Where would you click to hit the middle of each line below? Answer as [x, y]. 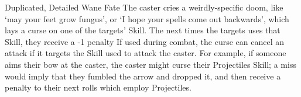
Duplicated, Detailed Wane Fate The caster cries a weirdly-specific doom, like [144, 7]
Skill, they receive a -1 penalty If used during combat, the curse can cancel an [145, 41]
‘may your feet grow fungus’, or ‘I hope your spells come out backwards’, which [147, 18]
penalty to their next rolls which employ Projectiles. [98, 87]
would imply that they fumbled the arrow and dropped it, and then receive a [143, 76]
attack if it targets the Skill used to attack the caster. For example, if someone [146, 53]
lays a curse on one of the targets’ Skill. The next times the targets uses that [143, 30]
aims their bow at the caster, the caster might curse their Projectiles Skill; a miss [150, 64]
